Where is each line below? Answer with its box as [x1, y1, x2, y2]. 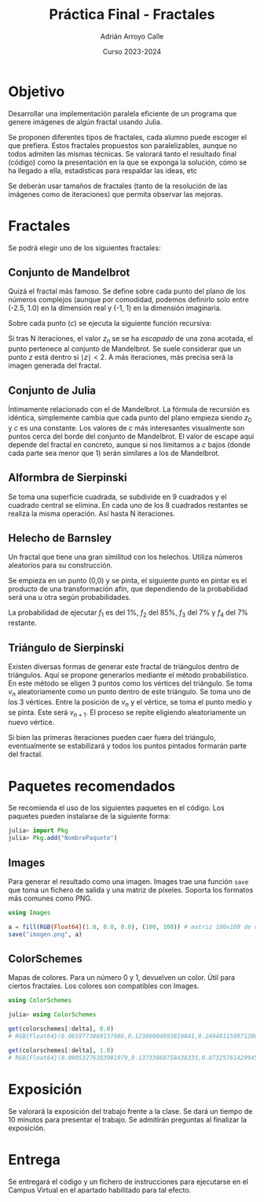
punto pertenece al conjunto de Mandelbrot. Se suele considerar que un [8, 344, 242, 353]
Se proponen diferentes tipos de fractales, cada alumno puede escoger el [8, 132, 247, 142]
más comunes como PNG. [8, 893, 93, 903]
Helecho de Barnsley [8, 531, 112, 545]
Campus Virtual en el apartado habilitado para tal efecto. [8, 1185, 192, 1194]
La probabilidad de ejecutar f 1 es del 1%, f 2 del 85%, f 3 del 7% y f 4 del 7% [8, 608, 249, 619]
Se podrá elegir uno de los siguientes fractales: [8, 242, 161, 253]
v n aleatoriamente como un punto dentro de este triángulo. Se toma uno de [8, 687, 251, 698]
